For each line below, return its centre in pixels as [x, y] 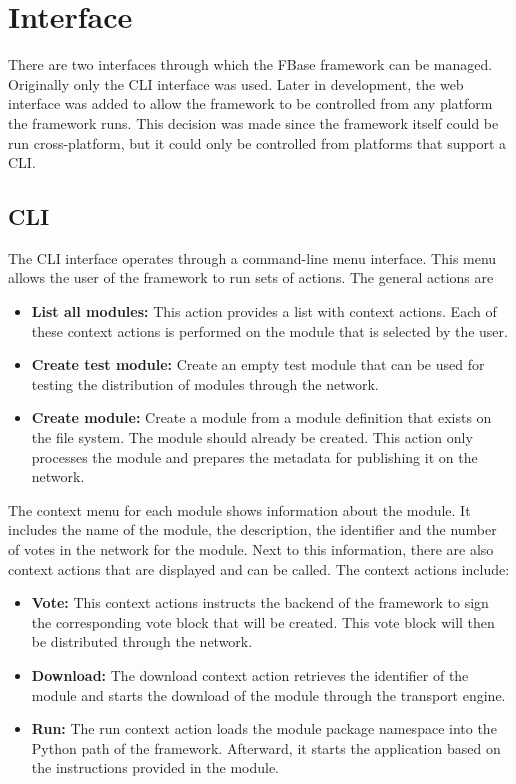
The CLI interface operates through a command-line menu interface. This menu [252, 257]
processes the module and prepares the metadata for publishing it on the [254, 456]
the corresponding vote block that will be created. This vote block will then [263, 621]
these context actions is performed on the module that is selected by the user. [269, 330]
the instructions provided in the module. [155, 767]
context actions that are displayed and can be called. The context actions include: [259, 568]
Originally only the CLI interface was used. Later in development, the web [236, 83]
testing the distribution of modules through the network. [205, 383]
